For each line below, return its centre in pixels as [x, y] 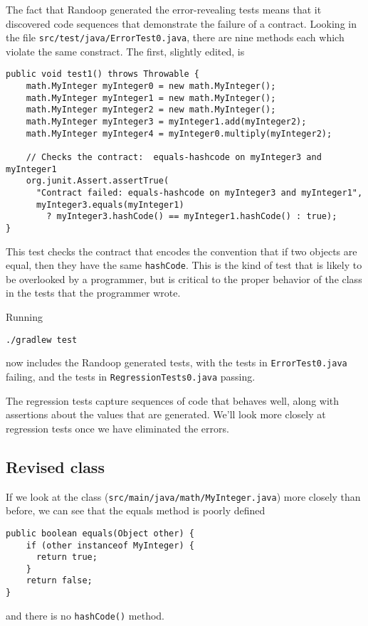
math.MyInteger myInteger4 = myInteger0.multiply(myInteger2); [179, 133]
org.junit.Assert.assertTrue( [98, 181]
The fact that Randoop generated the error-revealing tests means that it [164, 9]
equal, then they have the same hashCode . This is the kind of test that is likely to [184, 265]
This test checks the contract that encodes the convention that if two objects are [182, 251]
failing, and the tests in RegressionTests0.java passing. [131, 376]
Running [24, 317]
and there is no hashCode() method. [85, 615]
